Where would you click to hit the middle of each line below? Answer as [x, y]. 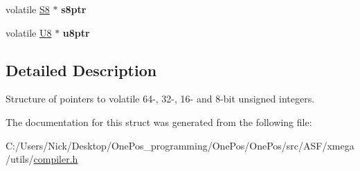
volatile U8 [29, 32]
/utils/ [20, 159]
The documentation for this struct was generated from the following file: [159, 121]
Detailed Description [81, 70]
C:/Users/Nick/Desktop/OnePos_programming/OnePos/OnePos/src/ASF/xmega [180, 145]
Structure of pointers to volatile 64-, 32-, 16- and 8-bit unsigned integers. [160, 99]
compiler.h [56, 159]
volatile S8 [28, 9]
